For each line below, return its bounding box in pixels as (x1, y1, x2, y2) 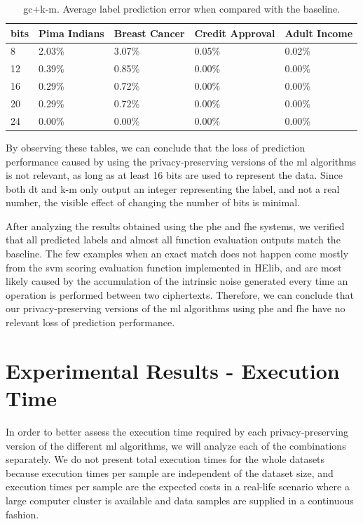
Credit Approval (194, 25, 275, 40)
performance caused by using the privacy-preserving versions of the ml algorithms (6, 154, 357, 168)
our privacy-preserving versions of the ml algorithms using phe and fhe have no (6, 301, 345, 316)
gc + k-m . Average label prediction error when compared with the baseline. (23, 1, 340, 15)
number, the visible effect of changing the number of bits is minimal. (6, 195, 300, 210)
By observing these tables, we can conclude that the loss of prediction (6, 140, 306, 154)
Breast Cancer (114, 25, 185, 40)
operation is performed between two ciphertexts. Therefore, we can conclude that (6, 287, 354, 302)
